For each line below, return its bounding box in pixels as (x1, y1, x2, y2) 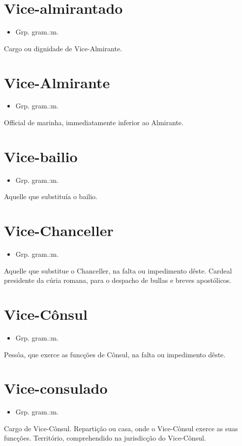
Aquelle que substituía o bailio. (4, 191, 97, 202)
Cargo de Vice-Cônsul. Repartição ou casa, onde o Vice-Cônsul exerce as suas (4, 423, 238, 433)
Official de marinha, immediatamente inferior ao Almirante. (4, 117, 183, 128)
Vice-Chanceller (4, 220, 114, 240)
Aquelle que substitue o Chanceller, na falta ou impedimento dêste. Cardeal (4, 265, 232, 275)
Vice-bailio (4, 146, 78, 166)
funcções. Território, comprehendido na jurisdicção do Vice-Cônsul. (4, 433, 206, 443)
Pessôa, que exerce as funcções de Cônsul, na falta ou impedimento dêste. (4, 349, 226, 359)
